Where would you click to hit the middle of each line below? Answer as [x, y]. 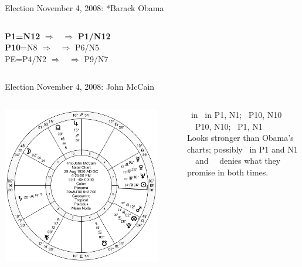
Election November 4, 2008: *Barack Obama [84, 8]
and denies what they [238, 160]
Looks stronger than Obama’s [240, 138]
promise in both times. [228, 172]
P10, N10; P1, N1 [229, 126]
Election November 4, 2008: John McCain [80, 87]
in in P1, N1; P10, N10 [236, 114]
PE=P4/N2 [26, 58]
